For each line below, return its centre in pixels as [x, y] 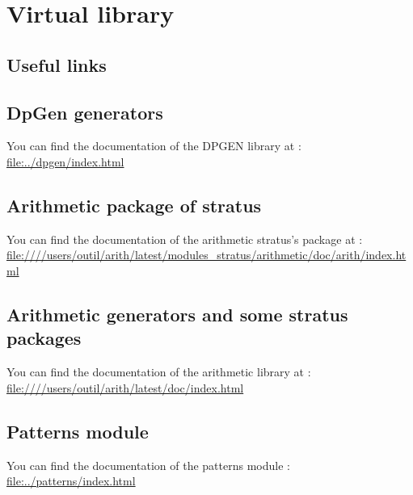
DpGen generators [85, 112]
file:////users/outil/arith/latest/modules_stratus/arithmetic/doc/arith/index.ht [206, 255]
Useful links [57, 64]
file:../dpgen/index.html [65, 161]
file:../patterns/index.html [71, 481]
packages [44, 338]
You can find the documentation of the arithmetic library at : [159, 372]
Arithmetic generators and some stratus [177, 314]
